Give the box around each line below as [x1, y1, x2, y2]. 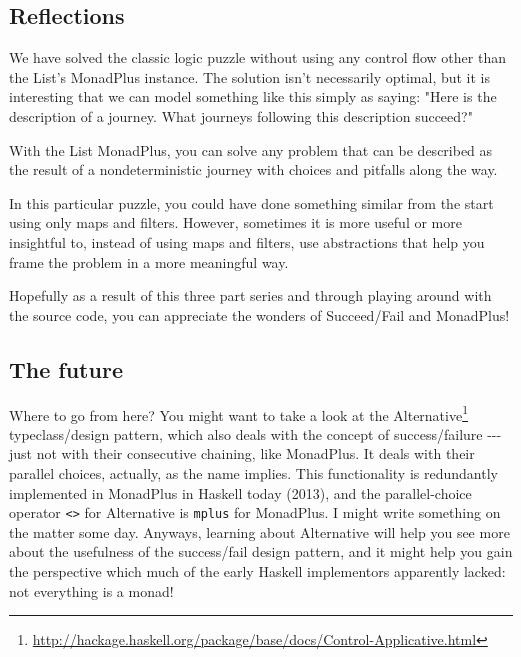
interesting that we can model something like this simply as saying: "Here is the [9, 86, 497, 107]
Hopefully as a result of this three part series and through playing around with [9, 285, 492, 306]
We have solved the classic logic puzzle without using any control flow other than [9, 47, 506, 68]
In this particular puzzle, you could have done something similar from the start [9, 192, 494, 213]
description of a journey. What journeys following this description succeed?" [9, 105, 473, 126]
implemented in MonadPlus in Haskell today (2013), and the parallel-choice [9, 482, 472, 503]
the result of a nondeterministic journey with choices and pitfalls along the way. [9, 159, 498, 180]
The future [9, 353, 123, 384]
